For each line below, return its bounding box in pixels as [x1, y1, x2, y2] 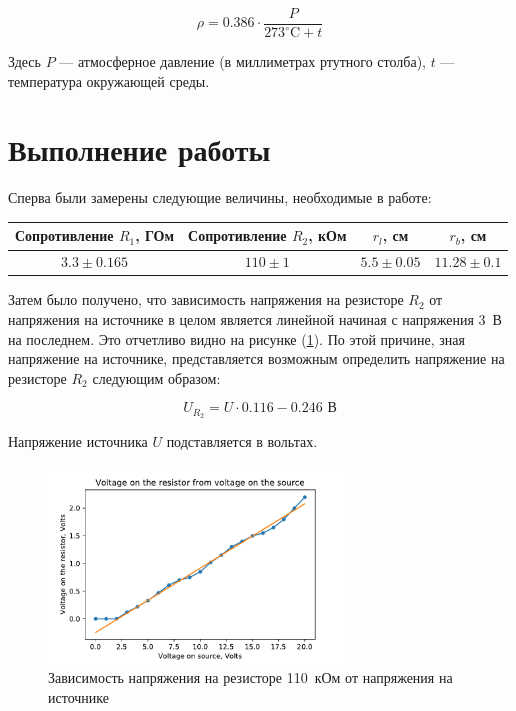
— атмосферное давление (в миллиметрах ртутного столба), [59, 51, 426, 72]
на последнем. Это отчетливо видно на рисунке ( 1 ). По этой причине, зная [8, 328, 465, 349]
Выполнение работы [8, 129, 271, 170]
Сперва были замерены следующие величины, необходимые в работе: [8, 187, 432, 208]
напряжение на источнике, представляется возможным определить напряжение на [8, 348, 505, 369]
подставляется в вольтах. [166, 431, 318, 452]
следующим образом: [92, 367, 221, 388]
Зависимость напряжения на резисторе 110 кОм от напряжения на [48, 667, 453, 688]
